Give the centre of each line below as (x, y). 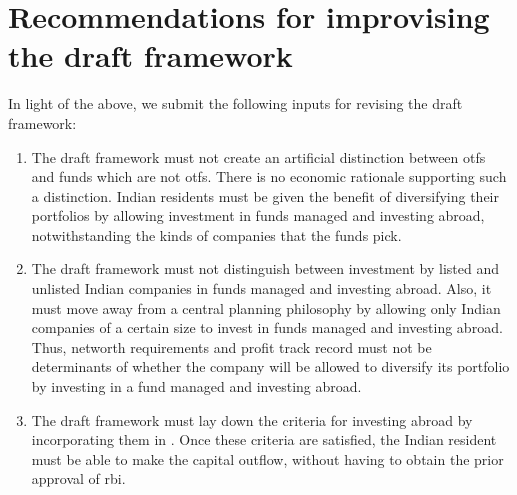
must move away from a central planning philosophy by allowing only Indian (266, 307)
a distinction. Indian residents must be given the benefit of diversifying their (265, 195)
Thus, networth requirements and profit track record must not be (231, 346)
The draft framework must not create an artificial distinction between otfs (258, 156)
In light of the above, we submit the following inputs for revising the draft (235, 103)
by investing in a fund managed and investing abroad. (196, 386)
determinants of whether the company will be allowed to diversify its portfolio (270, 366)
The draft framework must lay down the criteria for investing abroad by (252, 419)
